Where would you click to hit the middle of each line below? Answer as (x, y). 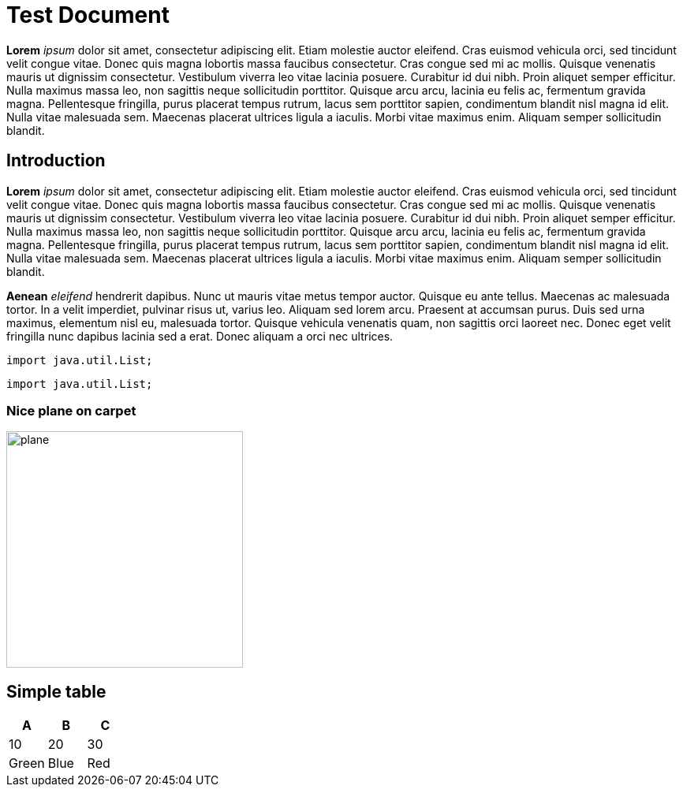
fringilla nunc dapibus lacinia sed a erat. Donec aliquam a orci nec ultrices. (200, 336)
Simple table (56, 691)
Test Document (88, 15)
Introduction (56, 161)
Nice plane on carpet (71, 410)
